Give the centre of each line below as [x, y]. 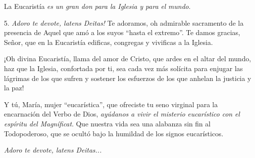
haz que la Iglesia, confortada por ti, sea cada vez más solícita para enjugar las [124, 68]
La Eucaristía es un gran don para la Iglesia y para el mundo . [97, 6]
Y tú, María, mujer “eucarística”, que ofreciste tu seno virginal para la [111, 104]
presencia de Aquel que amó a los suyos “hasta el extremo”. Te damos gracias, [122, 32]
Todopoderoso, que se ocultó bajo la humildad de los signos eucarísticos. [114, 133]
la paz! [14, 88]
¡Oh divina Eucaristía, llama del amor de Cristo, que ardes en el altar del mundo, [127, 59]
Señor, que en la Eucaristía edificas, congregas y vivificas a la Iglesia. [108, 42]
